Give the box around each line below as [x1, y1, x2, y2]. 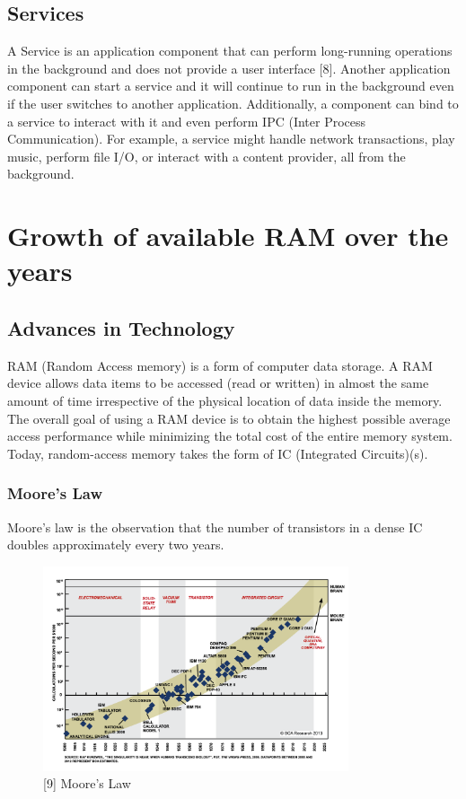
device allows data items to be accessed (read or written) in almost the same [7, 373, 429, 392]
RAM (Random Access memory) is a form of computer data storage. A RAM [7, 356, 433, 374]
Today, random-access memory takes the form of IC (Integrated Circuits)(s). [7, 443, 428, 462]
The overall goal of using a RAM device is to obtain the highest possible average [7, 408, 451, 427]
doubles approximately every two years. [7, 535, 224, 554]
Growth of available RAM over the [7, 217, 449, 254]
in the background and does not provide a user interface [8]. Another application [7, 58, 451, 77]
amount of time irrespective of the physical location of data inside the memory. [7, 391, 443, 409]
